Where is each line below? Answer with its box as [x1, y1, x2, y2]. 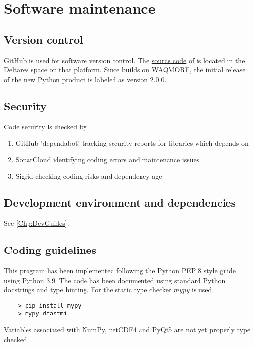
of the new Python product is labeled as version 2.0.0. [4, 74, 167, 84]
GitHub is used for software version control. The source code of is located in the [4, 55, 245, 65]
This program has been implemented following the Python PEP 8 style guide [4, 265, 236, 275]
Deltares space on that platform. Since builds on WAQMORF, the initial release [4, 64, 246, 75]
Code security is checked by [4, 121, 87, 131]
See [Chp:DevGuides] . [4, 218, 69, 228]
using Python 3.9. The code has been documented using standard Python [4, 275, 226, 285]
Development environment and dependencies [4, 195, 236, 210]
